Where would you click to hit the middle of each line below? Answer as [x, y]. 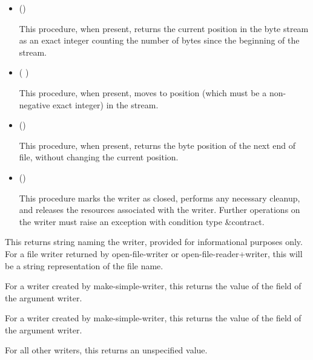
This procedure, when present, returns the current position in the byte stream [164, 28]
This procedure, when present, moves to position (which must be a [143, 92]
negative [35, 104]
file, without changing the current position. [99, 157]
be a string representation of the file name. [84, 265]
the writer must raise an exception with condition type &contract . [142, 221]
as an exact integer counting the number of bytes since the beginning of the [159, 40]
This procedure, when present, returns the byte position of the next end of [157, 145]
